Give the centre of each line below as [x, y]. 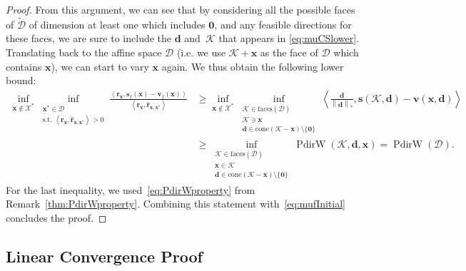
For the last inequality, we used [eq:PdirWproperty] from [131, 189]
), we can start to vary [100, 66]
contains [24, 66]
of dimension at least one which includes [117, 24]
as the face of [289, 52]
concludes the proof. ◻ [56, 217]
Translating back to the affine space [84, 52]
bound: [21, 80]
